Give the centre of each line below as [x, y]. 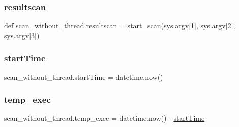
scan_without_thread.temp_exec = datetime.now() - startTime [104, 118]
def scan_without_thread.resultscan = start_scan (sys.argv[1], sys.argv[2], [120, 26]
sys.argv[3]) [22, 35]
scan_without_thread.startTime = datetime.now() [84, 77]
